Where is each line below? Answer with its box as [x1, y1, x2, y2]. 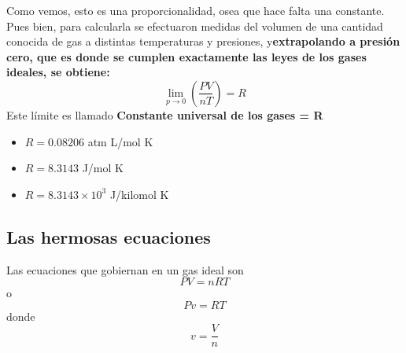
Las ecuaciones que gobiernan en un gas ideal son [6, 261, 244, 278]
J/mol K [82, 160, 124, 176]
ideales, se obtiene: [6, 64, 110, 80]
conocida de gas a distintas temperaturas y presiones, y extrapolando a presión [6, 33, 400, 50]
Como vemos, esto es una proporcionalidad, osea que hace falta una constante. [6, 2, 385, 18]
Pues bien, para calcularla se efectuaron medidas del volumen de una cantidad [6, 17, 383, 34]
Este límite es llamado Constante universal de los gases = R [6, 106, 323, 123]
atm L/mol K [87, 133, 153, 149]
